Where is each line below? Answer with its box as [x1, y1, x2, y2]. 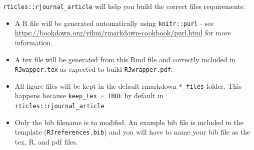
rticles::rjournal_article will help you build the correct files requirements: [3, 1, 245, 11]
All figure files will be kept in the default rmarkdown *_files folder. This [14, 80, 242, 91]
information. [14, 37, 52, 47]
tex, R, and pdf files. [14, 136, 78, 147]
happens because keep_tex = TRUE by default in [14, 90, 163, 101]
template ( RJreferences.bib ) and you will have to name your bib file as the [14, 127, 250, 137]
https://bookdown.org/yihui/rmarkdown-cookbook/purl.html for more [14, 27, 231, 38]
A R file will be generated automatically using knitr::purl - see [14, 17, 214, 28]
